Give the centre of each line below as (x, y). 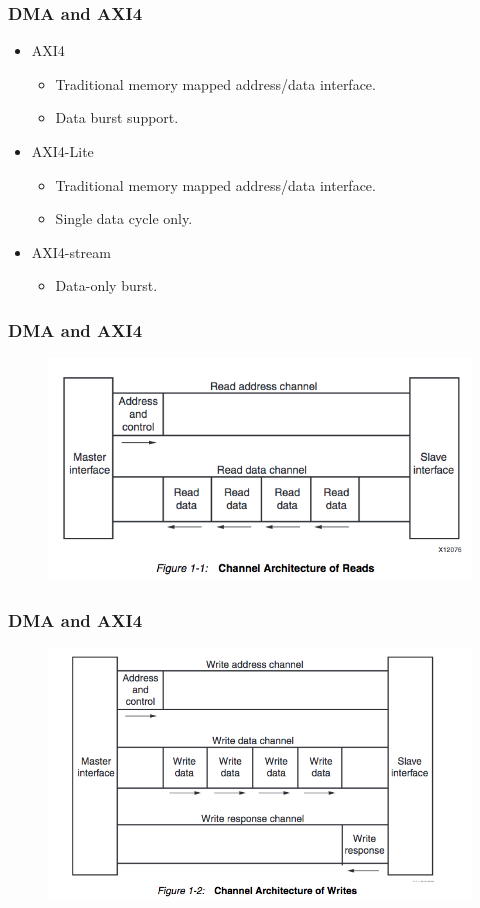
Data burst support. (117, 117)
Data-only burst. (106, 285)
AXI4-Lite (62, 151)
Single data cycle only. (124, 218)
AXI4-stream (71, 251)
